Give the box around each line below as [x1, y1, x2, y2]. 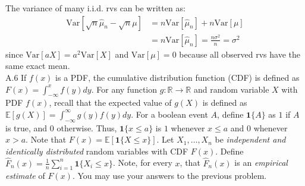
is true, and [5, 121, 48, 134]
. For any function [91, 83, 158, 95]
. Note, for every [112, 156, 172, 169]
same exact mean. [5, 59, 70, 72]
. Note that [26, 133, 67, 146]
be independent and [215, 133, 286, 146]
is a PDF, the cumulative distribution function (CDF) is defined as [55, 71, 300, 83]
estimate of [5, 169, 45, 182]
